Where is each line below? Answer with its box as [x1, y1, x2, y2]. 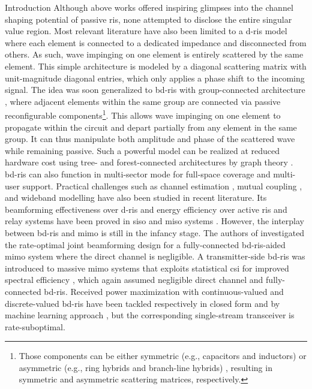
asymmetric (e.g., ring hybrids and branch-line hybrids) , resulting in [19, 361, 272, 373]
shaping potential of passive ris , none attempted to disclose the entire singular [5, 13, 292, 25]
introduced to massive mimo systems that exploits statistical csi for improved [5, 261, 289, 274]
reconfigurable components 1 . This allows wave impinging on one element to [5, 107, 281, 121]
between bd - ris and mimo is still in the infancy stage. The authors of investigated [5, 226, 305, 239]
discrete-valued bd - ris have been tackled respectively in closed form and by [5, 297, 280, 309]
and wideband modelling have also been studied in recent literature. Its [5, 191, 267, 204]
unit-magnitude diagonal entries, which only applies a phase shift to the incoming [5, 71, 305, 84]
